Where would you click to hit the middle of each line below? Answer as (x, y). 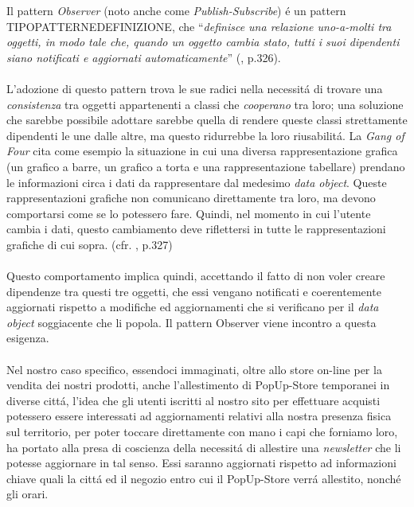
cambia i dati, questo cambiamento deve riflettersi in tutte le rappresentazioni (196, 229)
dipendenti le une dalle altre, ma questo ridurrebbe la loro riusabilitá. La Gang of (205, 135)
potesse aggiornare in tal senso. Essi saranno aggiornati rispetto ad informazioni (201, 463)
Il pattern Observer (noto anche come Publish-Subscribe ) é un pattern (176, 10)
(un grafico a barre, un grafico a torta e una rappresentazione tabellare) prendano (206, 166)
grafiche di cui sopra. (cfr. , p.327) (90, 244)
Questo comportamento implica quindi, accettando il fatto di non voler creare (196, 276)
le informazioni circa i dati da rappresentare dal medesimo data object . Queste (197, 182)
